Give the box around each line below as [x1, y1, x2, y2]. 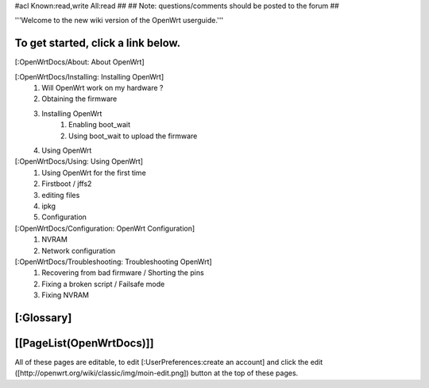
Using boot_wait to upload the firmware [68, 131, 198, 141]
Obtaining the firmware [41, 94, 118, 103]
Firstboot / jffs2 [41, 179, 92, 188]
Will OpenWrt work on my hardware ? [41, 83, 164, 93]
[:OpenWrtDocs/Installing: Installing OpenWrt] [14, 72, 164, 81]
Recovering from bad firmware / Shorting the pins [41, 268, 204, 277]
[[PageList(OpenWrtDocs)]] [14, 336, 154, 350]
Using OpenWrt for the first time [41, 168, 146, 177]
